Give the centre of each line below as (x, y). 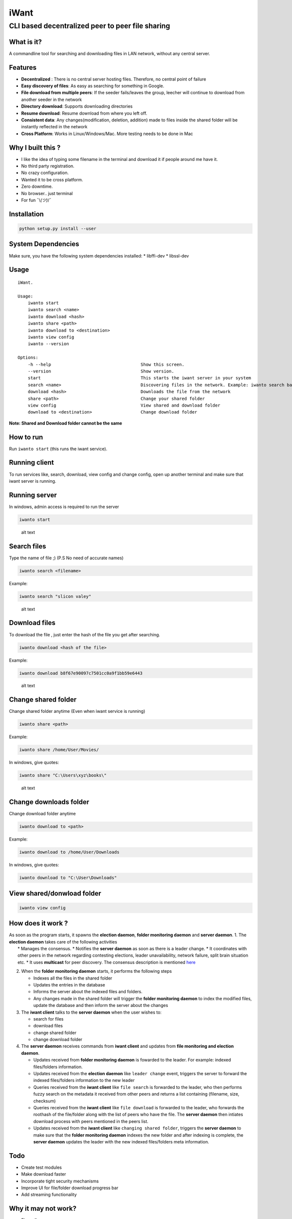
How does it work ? (38, 923)
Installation (26, 214)
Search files (27, 546)
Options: (28, 358)
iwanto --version (48, 344)
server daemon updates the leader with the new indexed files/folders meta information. (121, 1141)
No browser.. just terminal (47, 193)
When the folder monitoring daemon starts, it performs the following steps (97, 971)
